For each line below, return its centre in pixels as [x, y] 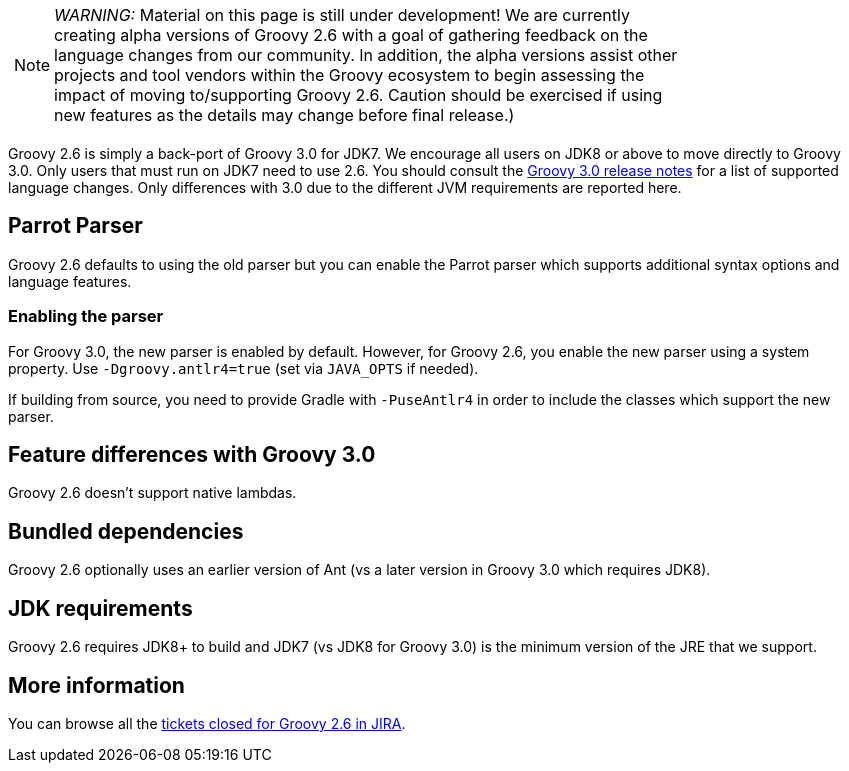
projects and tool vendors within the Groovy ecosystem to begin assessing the [349, 75]
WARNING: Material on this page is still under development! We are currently [342, 15]
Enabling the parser [86, 316]
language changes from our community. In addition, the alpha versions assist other [366, 55]
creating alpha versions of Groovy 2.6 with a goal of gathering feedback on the [351, 35]
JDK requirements [100, 608]
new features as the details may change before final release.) [284, 115]
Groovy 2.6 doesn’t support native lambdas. [152, 493]
